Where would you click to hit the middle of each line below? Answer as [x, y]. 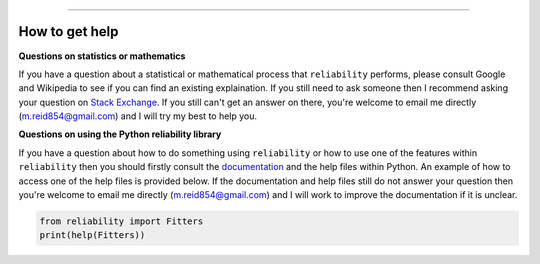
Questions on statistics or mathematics [102, 56]
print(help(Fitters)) [92, 235]
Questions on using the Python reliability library [120, 134]
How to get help [68, 31]
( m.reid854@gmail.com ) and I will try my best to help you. [138, 116]
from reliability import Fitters [121, 221]
